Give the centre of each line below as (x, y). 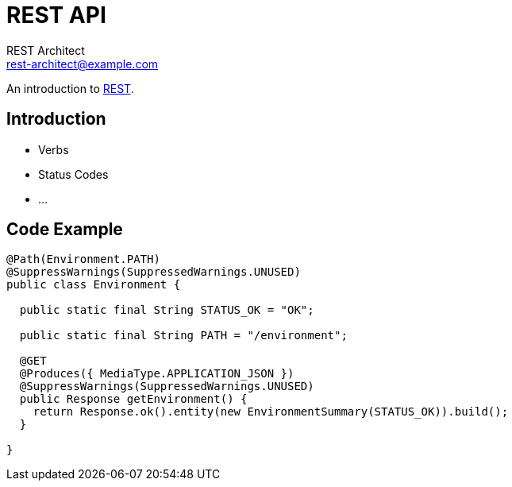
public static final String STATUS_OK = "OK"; (167, 310)
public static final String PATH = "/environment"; (183, 336)
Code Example (65, 230)
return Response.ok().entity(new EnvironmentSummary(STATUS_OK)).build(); (271, 412)
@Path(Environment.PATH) (83, 259)
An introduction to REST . (70, 88)
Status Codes (73, 174)
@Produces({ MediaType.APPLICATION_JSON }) (157, 374)
